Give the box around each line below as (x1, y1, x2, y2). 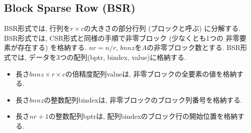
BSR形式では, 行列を (4, 23, 70, 33)
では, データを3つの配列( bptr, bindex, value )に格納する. (10, 52, 187, 62)
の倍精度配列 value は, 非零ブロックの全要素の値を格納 (65, 68, 237, 79)
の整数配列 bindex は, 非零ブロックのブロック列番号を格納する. (44, 94, 243, 105)
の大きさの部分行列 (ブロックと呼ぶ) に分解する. (84, 23, 241, 33)
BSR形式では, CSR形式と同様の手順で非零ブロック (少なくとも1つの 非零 (4, 32, 240, 43)
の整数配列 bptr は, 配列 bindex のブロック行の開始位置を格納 (48, 111, 238, 121)
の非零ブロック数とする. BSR (147, 42, 241, 53)
